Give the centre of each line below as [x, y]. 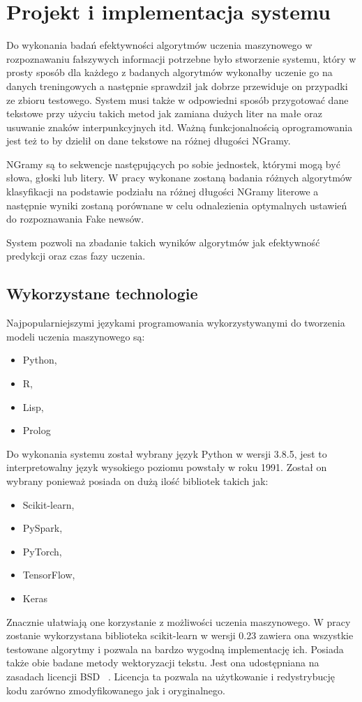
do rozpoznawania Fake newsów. [75, 219]
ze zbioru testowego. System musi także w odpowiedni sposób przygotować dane [178, 99]
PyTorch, [42, 551]
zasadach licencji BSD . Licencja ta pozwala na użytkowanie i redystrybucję [171, 676]
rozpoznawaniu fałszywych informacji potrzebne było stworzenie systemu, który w [181, 58]
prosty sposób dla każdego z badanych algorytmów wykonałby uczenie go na [169, 72]
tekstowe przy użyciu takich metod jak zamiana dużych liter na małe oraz [164, 113]
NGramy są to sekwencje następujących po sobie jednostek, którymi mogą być [173, 164]
